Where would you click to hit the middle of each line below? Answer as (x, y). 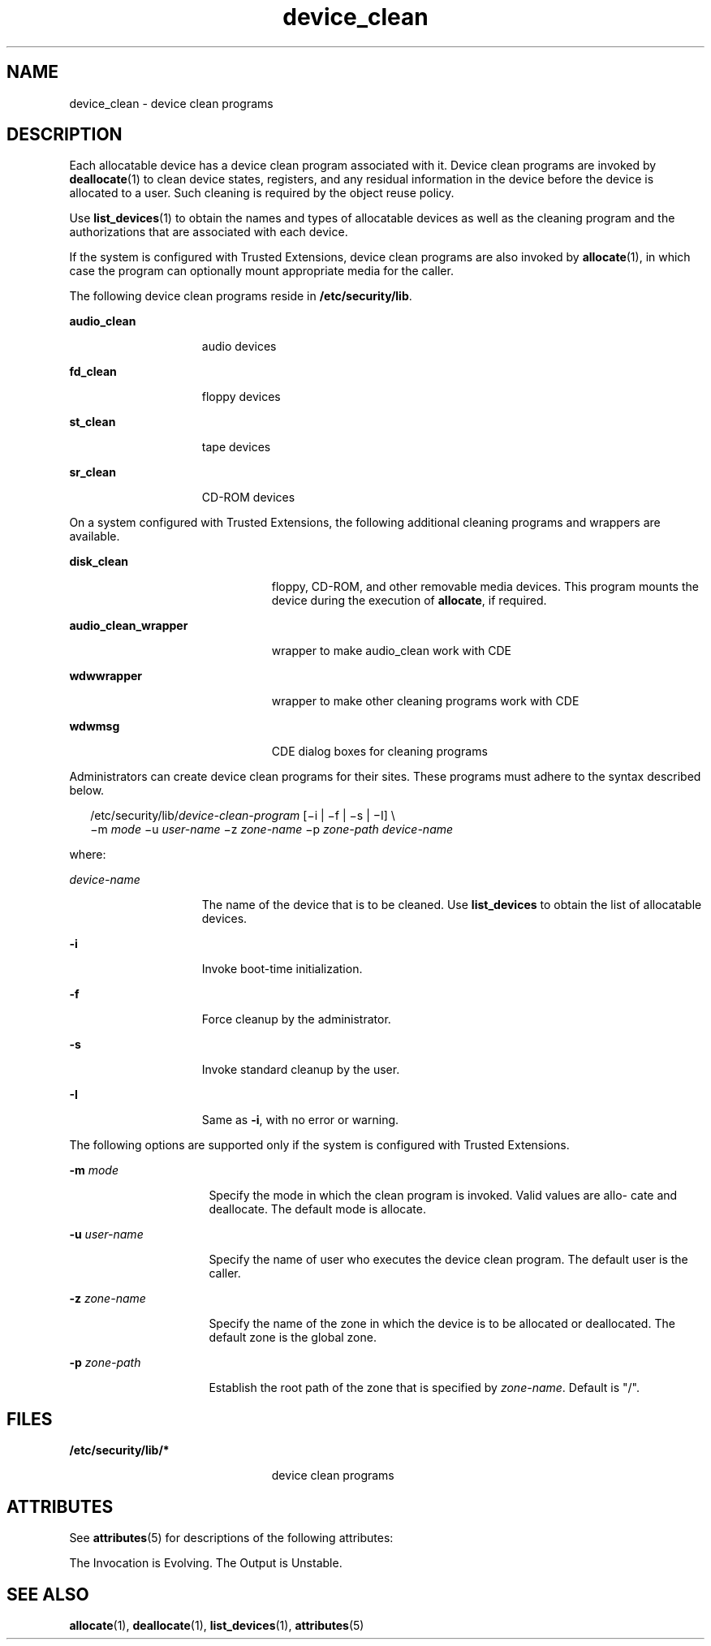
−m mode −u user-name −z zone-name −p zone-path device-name (272, 829)
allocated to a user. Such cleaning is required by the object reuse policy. (262, 193)
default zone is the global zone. (293, 1338)
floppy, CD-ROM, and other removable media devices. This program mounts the (485, 587)
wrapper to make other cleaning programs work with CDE (425, 701)
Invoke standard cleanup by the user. (301, 1070)
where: (88, 855)
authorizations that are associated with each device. (209, 232)
